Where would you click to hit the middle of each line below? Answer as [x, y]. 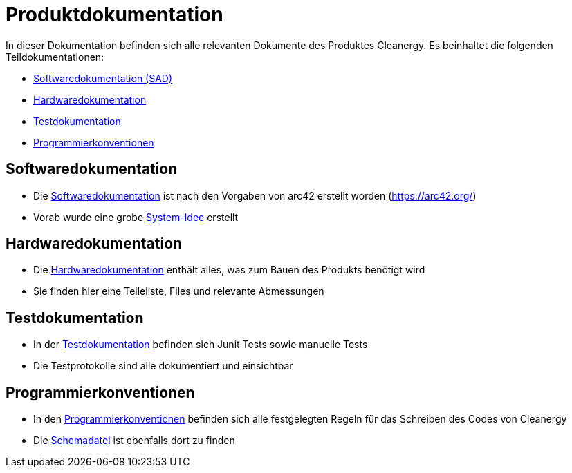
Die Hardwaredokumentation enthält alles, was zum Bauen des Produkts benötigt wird [229, 270]
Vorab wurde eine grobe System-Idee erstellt [136, 217]
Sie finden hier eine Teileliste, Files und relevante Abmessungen [179, 291]
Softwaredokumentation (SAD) [103, 78]
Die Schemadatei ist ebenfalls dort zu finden [134, 441]
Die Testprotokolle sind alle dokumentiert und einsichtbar [163, 366]
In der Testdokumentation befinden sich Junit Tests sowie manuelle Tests [201, 345]
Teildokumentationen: [55, 57]
